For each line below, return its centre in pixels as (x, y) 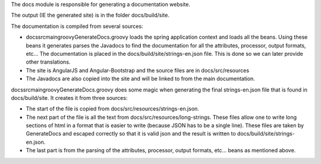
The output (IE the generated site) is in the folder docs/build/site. (90, 15)
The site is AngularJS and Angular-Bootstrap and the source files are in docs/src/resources (138, 70)
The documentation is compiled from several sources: (77, 26)
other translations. (48, 62)
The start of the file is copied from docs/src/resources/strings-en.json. (112, 109)
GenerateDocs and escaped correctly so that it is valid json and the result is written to (131, 134)
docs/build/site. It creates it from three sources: (69, 97)
